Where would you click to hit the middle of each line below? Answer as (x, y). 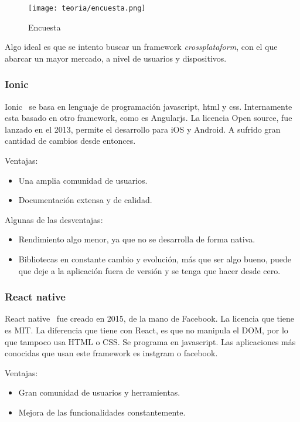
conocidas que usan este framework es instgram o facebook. (111, 353)
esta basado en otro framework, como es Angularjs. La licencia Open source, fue (149, 118)
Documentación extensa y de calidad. (85, 200)
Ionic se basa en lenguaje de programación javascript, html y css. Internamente (149, 106)
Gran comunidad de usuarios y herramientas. (99, 392)
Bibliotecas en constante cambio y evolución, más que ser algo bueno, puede (155, 259)
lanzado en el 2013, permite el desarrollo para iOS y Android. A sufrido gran (143, 129)
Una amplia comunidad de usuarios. (83, 180)
